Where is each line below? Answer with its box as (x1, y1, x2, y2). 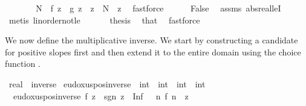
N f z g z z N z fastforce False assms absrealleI (36, 2, 281, 14)
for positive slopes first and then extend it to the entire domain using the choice (5, 45, 301, 58)
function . (5, 57, 41, 70)
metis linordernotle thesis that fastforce (8, 13, 200, 26)
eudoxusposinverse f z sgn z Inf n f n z (13, 89, 189, 102)
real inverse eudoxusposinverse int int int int (8, 77, 206, 90)
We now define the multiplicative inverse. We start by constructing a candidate (5, 34, 298, 46)
